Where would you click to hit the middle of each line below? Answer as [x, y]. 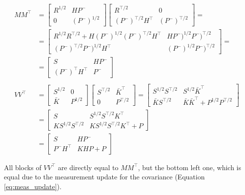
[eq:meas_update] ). [33, 186]
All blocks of [23, 167]
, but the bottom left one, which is [190, 167]
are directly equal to [88, 167]
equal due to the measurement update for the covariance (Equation [104, 177]
